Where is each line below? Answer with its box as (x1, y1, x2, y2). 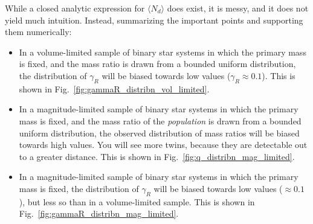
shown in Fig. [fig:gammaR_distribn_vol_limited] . (19, 82, 210, 95)
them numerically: (5, 25, 72, 38)
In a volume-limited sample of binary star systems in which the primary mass (19, 45, 306, 58)
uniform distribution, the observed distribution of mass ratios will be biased (19, 126, 300, 139)
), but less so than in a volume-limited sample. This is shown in (19, 195, 255, 208)
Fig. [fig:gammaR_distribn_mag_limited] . (19, 207, 179, 220)
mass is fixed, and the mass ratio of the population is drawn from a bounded (19, 114, 302, 127)
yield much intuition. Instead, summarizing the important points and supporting (5, 13, 303, 26)
